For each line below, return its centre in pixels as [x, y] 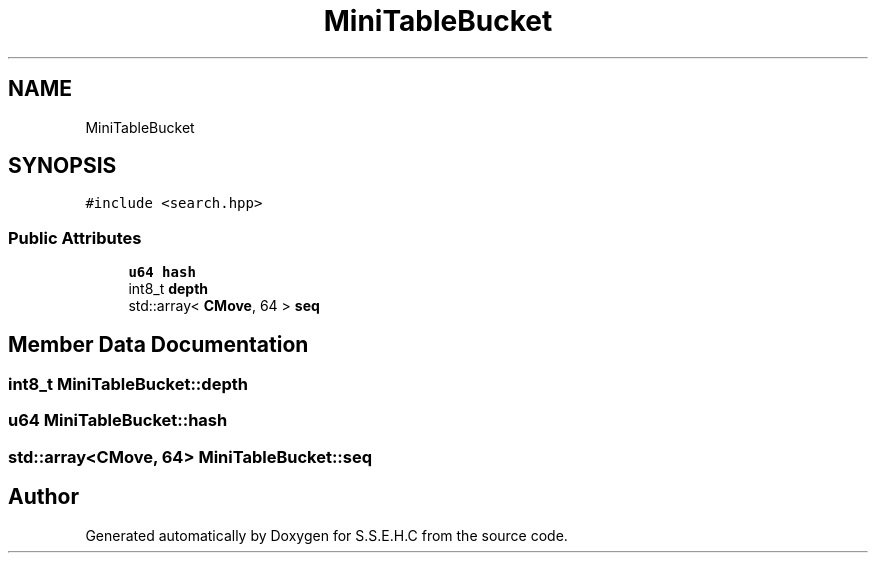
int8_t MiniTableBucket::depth [128, 384]
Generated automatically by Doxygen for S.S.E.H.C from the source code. [326, 535]
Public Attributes [75, 237]
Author [43, 497]
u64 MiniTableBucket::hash [118, 420]
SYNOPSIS [62, 166]
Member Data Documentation [158, 344]
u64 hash [162, 272]
